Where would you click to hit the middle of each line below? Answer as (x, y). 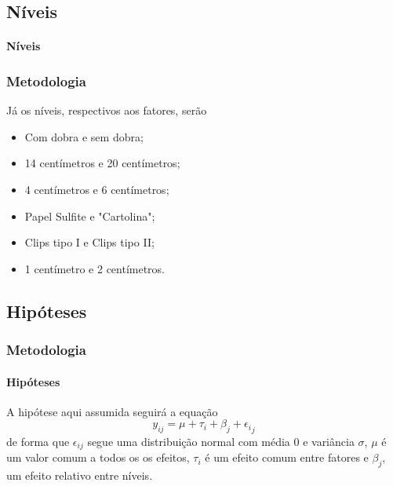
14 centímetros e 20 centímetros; (102, 163)
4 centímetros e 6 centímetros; (97, 189)
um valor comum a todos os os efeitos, (98, 457)
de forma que (38, 441)
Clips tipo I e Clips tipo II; (89, 242)
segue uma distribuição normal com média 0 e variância (221, 441)
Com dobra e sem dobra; (84, 136)
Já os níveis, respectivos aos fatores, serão (107, 110)
